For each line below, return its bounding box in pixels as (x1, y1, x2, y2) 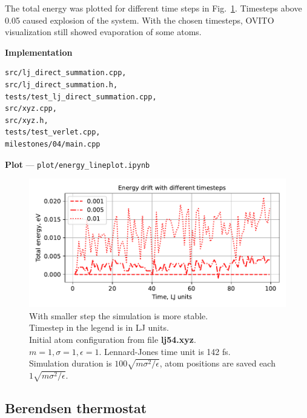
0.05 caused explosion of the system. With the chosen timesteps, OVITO (5, 13, 274, 26)
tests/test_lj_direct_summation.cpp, (5, 92, 157, 101)
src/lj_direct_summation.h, (5, 80, 118, 89)
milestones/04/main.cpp (5, 139, 101, 148)
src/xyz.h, (5, 116, 48, 125)
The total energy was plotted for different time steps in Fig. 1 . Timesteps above (5, 2, 302, 14)
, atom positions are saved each (159, 357, 276, 370)
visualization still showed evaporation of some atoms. (5, 25, 202, 38)
